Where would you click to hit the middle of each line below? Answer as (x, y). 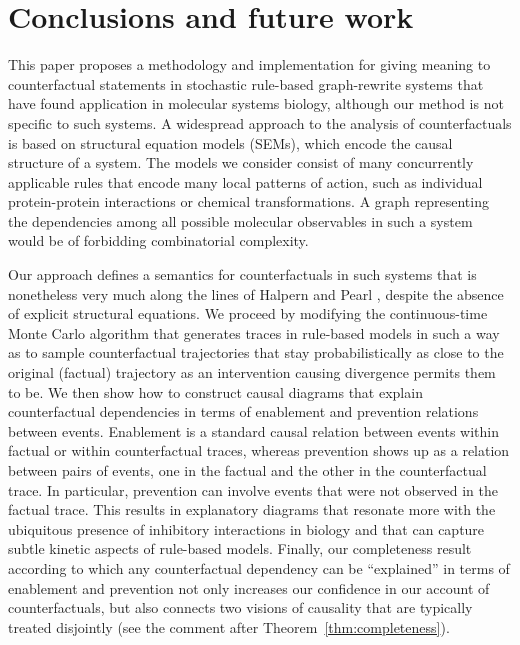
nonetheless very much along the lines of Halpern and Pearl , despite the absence (256, 293)
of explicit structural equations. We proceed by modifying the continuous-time (248, 313)
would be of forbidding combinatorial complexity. (158, 240)
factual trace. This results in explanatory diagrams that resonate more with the (252, 509)
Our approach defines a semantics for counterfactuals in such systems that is (242, 274)
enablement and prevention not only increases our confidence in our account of (249, 587)
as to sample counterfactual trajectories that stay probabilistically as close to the (256, 352)
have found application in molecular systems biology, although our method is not (256, 103)
